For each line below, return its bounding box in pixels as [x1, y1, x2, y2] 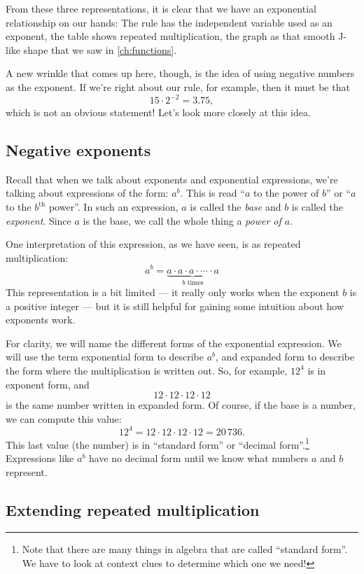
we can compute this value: [6, 411, 122, 426]
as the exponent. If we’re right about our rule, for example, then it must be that [6, 79, 350, 94]
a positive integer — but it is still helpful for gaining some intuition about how [6, 298, 344, 313]
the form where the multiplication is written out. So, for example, [6, 363, 288, 377]
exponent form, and [6, 377, 90, 391]
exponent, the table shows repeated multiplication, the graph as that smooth [6, 29, 335, 43]
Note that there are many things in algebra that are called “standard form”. [22, 542, 348, 556]
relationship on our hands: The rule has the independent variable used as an [6, 15, 332, 29]
